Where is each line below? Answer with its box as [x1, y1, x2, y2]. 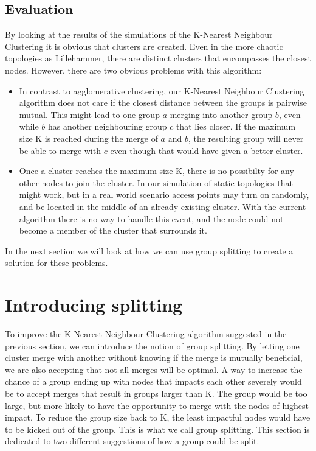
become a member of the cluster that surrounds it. [19, 224, 207, 237]
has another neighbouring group [48, 120, 167, 133]
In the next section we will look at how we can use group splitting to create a [5, 244, 294, 257]
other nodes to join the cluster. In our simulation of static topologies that [19, 176, 293, 189]
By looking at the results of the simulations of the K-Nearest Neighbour [5, 28, 273, 41]
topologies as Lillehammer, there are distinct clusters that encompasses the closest [5, 52, 311, 65]
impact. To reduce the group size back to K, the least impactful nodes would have [5, 411, 311, 424]
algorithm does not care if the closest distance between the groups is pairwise [19, 96, 307, 109]
